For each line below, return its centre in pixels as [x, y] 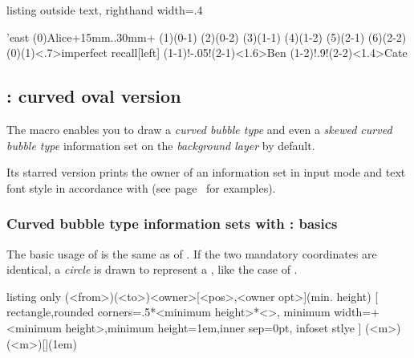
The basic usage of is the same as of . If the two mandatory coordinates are [192, 253]
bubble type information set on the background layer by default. [161, 145]
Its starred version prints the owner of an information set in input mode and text [206, 172]
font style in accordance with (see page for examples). [141, 187]
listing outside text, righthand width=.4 [105, 10]
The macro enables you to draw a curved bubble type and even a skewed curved [199, 129]
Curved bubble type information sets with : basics [172, 224]
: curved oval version [94, 96]
